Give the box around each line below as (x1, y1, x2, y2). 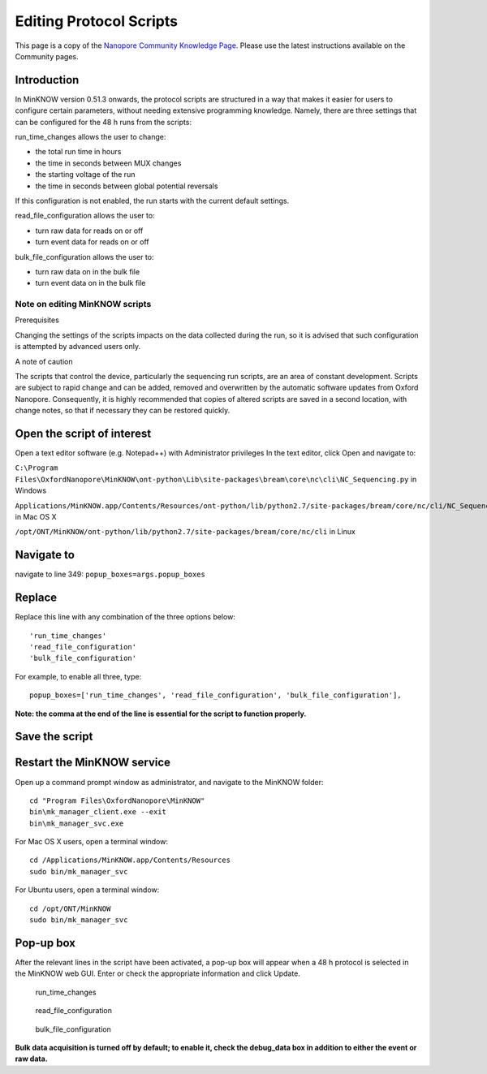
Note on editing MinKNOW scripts (15, 299, 152, 310)
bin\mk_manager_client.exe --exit (29, 808, 166, 817)
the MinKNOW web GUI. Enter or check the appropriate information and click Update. (15, 968, 300, 978)
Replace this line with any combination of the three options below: (15, 612, 235, 622)
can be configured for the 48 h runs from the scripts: (15, 117, 192, 127)
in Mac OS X (15, 512, 57, 522)
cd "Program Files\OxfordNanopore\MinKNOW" (29, 796, 205, 805)
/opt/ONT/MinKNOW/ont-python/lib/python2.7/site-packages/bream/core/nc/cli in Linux (15, 527, 356, 537)
